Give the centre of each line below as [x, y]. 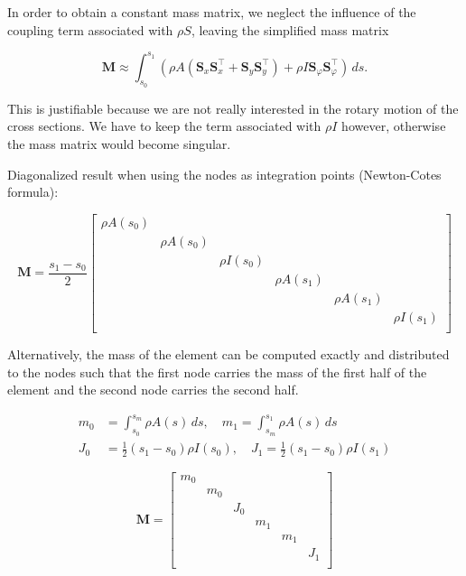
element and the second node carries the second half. [153, 390]
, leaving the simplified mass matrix [290, 29]
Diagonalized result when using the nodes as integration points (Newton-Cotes [224, 174]
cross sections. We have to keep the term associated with [164, 126]
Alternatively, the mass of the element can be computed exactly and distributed [228, 354]
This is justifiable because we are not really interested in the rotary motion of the [233, 108]
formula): [33, 192]
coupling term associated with [90, 29]
